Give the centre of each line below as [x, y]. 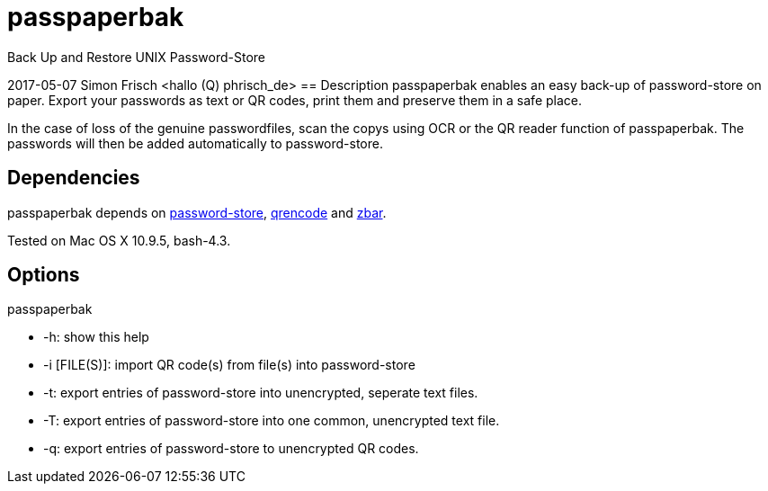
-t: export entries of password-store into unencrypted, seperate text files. [261, 393]
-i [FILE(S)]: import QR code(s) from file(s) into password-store [229, 365]
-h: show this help [96, 337]
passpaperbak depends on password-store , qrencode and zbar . [197, 212]
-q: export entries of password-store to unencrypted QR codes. [231, 449]
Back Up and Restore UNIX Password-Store [137, 57]
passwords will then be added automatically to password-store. [195, 143]
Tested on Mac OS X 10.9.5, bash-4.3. [119, 240]
